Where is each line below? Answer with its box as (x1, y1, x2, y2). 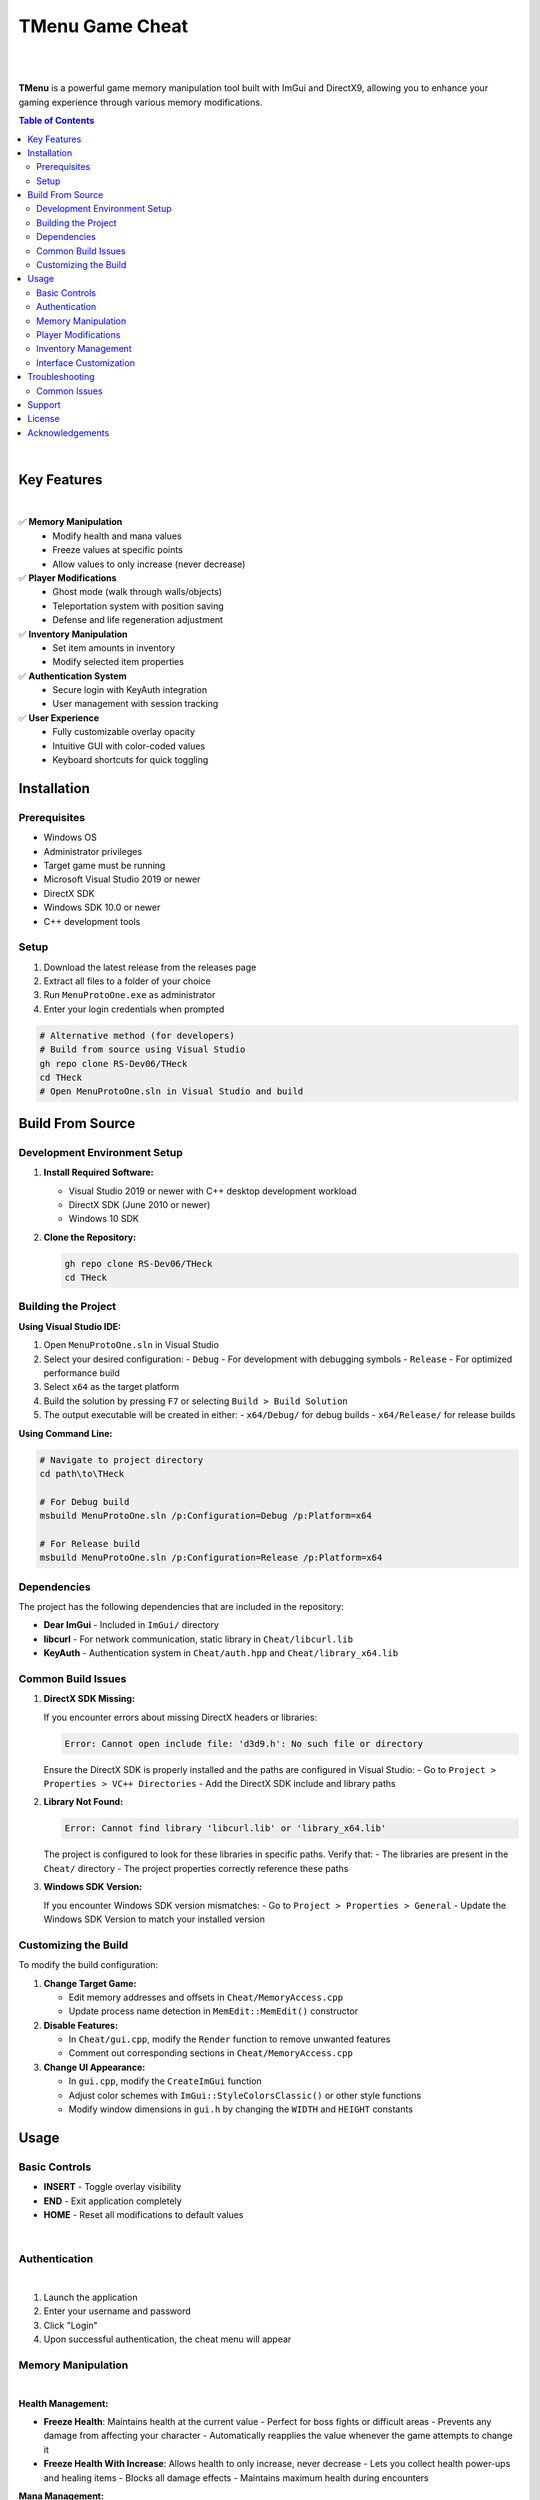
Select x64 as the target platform (43, 1381, 180, 1393)
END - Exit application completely (43, 2195, 182, 2207)
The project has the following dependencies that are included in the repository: (18, 1601, 344, 1612)
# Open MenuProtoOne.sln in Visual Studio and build (39, 1086, 304, 1097)
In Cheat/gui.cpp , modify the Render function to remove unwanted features (68, 2033, 391, 2045)
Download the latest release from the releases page (43, 961, 257, 973)
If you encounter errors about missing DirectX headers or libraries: (43, 1711, 318, 1723)
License (27, 413, 60, 425)
